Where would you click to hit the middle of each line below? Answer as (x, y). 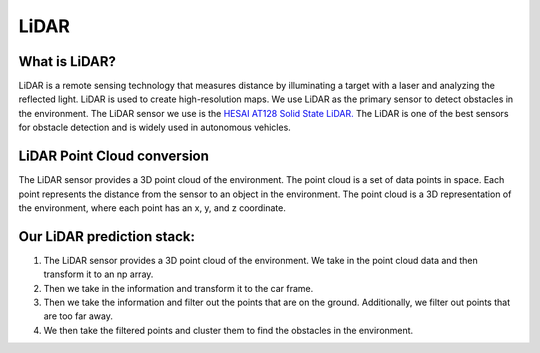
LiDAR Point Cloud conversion (114, 156)
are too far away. (78, 316)
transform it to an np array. (98, 274)
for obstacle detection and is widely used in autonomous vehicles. (155, 127)
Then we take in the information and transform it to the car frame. (178, 288)
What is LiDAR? (67, 61)
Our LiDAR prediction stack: (106, 236)
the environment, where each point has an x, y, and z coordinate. (152, 207)
